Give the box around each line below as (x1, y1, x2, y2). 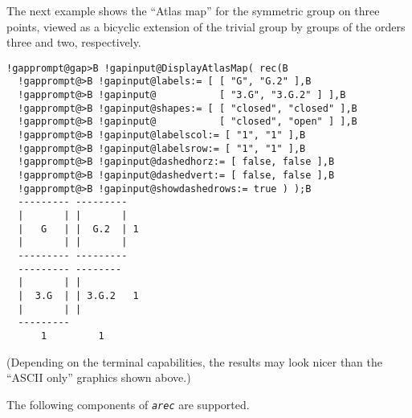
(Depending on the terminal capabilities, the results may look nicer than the (6, 353, 383, 370)
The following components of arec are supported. (6, 395, 250, 412)
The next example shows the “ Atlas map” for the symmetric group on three (6, 2, 380, 18)
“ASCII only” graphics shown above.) (6, 369, 191, 386)
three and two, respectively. (6, 34, 141, 51)
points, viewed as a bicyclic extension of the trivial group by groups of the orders (6, 18, 406, 35)
